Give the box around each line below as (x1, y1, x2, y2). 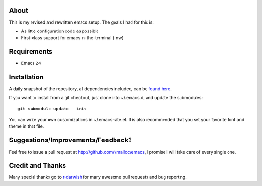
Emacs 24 (21, 61, 41, 66)
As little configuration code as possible (21, 28, 99, 34)
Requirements (9, 47, 53, 56)
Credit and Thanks (9, 161, 66, 170)
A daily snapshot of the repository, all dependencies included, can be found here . (9, 86, 172, 92)
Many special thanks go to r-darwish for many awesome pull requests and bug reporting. (9, 174, 187, 180)
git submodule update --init (17, 106, 87, 111)
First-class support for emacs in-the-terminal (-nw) (21, 35, 124, 41)
